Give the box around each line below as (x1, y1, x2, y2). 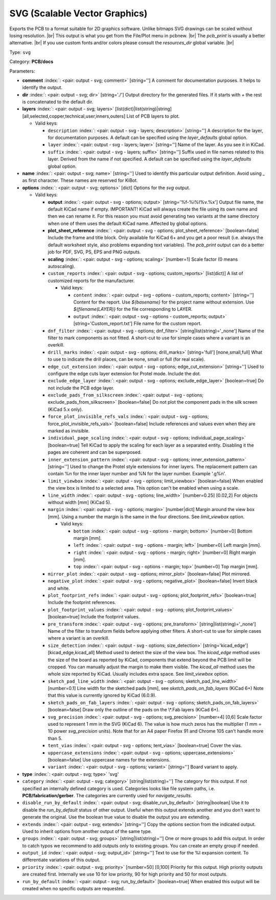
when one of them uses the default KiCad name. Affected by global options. (48, 220, 208, 226)
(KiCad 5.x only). (48, 406, 83, 412)
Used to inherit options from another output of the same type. (22, 828, 152, 834)
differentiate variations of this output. (22, 857, 101, 863)
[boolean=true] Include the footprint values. (48, 614, 140, 620)
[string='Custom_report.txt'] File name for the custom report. (73, 320, 202, 327)
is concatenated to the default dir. (22, 99, 94, 105)
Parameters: (9, 68, 35, 74)
